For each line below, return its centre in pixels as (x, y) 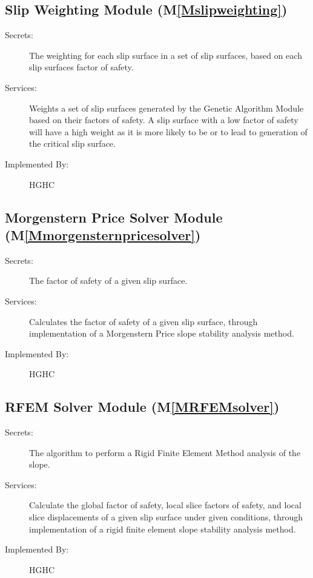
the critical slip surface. (72, 143)
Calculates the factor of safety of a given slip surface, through (143, 321)
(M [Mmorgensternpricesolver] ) (103, 234)
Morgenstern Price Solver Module (114, 217)
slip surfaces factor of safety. (81, 67)
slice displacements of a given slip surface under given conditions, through (166, 517)
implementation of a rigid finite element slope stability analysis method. (163, 529)
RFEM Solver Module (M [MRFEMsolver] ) (142, 407)
